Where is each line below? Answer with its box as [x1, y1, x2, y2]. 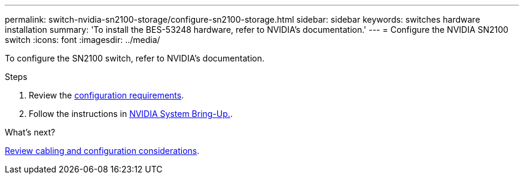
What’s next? [5, 127, 56, 137]
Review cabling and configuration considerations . [5, 146, 200, 156]
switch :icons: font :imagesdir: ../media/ [5, 35, 160, 45]
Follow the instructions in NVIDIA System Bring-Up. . [29, 109, 233, 119]
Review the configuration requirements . [29, 90, 184, 100]
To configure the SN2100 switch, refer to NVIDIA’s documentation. [5, 53, 264, 63]
